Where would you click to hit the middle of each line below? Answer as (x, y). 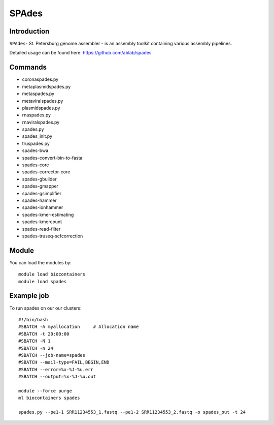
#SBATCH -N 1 (35, 341)
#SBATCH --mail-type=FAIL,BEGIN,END (64, 362)
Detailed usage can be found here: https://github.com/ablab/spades (80, 53)
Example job (29, 296)
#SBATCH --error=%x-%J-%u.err (56, 369)
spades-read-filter (41, 229)
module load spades (43, 281)
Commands (28, 67)
